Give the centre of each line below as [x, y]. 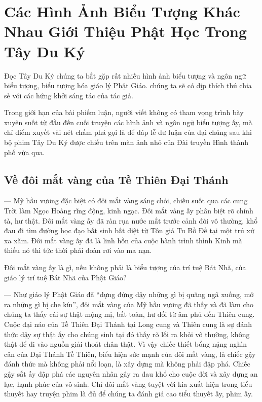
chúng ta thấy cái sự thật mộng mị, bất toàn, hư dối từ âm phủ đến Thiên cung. [129, 314]
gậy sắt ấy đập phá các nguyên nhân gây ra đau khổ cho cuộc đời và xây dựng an [131, 373]
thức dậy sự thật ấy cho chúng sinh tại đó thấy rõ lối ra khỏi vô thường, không [127, 334]
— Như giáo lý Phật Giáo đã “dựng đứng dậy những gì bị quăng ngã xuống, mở [129, 294]
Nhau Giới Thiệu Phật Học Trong [126, 31]
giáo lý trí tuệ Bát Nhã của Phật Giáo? [65, 277]
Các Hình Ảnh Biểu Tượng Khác [122, 11]
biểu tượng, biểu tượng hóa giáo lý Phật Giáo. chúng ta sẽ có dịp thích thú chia [128, 85]
